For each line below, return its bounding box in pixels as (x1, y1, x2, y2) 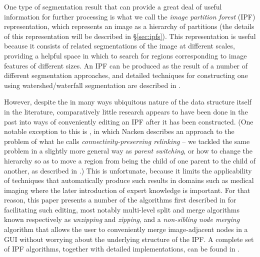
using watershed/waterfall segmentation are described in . (4, 79, 181, 90)
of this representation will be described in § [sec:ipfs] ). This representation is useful (4, 30, 256, 41)
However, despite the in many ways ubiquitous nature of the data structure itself (4, 96, 251, 107)
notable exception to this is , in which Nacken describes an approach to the (4, 126, 234, 136)
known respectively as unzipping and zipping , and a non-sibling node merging (4, 214, 240, 224)
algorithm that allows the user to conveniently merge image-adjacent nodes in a (4, 224, 248, 234)
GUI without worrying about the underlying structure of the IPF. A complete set (4, 233, 254, 244)
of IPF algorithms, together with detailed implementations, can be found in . (4, 243, 240, 254)
